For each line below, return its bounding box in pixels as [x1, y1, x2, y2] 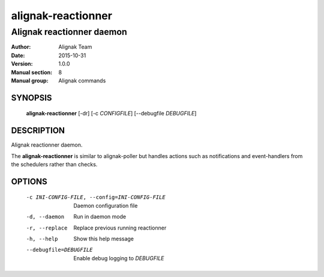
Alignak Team [58, 43, 92, 50]
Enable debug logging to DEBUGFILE [73, 254, 164, 261]
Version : [11, 60, 33, 67]
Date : [11, 52, 25, 59]
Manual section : [11, 68, 53, 76]
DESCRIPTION [11, 126, 65, 136]
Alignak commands [58, 77, 106, 84]
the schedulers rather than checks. [11, 161, 98, 168]
